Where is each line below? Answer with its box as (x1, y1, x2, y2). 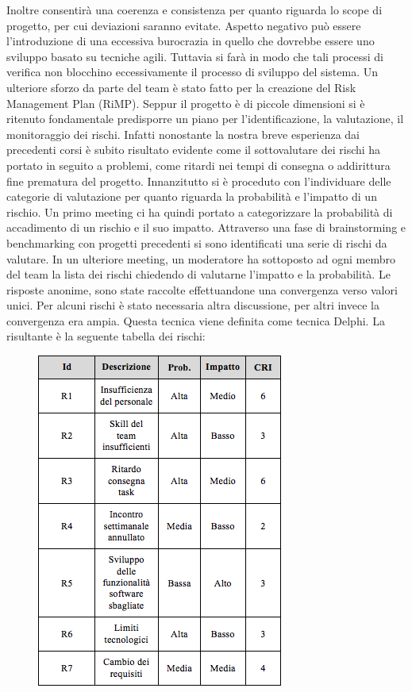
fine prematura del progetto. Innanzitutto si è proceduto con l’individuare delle (6, 172, 391, 189)
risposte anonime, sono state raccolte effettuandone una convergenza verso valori (6, 281, 398, 298)
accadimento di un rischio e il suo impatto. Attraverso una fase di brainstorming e (6, 219, 406, 236)
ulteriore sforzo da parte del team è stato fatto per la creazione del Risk (6, 79, 356, 95)
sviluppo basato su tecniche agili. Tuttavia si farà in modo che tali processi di (6, 48, 383, 64)
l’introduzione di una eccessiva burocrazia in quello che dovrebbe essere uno (6, 33, 375, 49)
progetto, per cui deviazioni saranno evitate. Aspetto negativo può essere (6, 17, 361, 33)
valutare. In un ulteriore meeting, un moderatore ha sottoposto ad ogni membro (6, 250, 396, 267)
